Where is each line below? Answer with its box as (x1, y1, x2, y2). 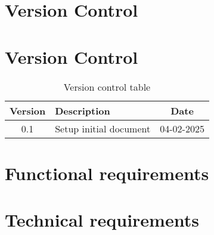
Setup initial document (55, 121, 151, 135)
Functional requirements (5, 160, 209, 185)
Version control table (63, 79, 151, 94)
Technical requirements (5, 208, 199, 232)
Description (55, 103, 110, 117)
